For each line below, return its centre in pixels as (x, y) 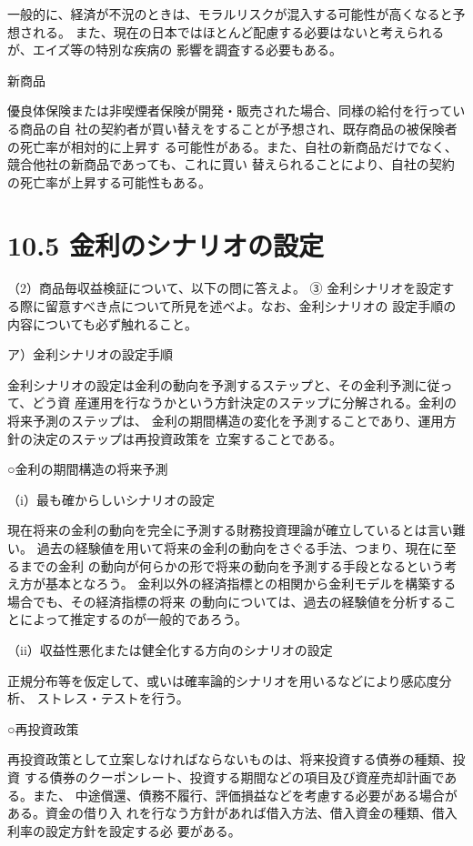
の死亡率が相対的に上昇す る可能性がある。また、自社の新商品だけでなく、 (232, 146)
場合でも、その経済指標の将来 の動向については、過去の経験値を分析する (226, 601)
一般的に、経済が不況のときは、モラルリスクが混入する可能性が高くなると (230, 14)
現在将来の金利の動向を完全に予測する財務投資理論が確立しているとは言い (230, 530)
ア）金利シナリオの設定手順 (90, 354)
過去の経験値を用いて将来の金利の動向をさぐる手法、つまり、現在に (240, 548)
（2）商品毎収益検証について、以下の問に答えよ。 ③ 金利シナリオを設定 (225, 288)
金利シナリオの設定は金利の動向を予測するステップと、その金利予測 (211, 384)
